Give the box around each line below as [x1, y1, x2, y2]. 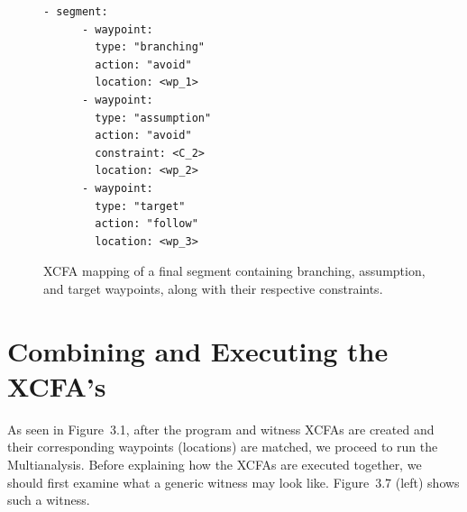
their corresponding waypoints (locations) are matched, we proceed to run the [7, 437, 438, 456]
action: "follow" [95, 217, 198, 231]
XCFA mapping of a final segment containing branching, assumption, [43, 261, 426, 280]
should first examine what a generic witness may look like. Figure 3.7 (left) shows [7, 472, 460, 491]
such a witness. [7, 490, 90, 509]
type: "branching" [95, 41, 205, 54]
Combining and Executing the [7, 332, 389, 369]
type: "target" [95, 199, 186, 213]
